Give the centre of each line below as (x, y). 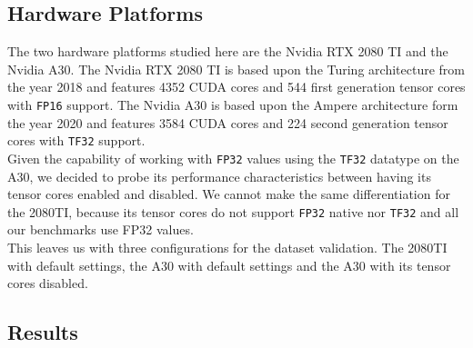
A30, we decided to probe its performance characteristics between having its (219, 176)
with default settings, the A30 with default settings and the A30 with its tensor (229, 265)
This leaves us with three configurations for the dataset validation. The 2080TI (227, 247)
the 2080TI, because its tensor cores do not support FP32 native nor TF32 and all (233, 211)
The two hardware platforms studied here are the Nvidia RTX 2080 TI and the (228, 51)
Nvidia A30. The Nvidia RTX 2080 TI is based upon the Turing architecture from (236, 69)
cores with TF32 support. (76, 140)
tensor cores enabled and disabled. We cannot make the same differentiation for (229, 194)
